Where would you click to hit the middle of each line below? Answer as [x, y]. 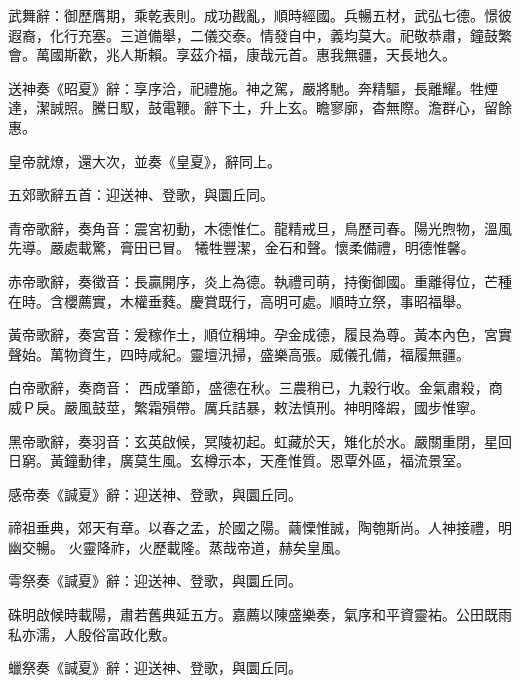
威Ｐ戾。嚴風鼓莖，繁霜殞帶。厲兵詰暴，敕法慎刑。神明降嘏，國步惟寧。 [246, 406]
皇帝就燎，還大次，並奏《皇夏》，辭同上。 [144, 160]
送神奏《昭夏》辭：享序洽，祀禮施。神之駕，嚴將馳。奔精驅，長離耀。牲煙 [253, 87]
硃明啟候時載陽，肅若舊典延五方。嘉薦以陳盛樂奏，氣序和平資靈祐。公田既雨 [260, 614]
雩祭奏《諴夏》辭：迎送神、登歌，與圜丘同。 [155, 580]
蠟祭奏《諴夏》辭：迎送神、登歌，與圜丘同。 [155, 667]
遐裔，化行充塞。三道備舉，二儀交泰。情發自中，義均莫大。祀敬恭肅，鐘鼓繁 [260, 34]
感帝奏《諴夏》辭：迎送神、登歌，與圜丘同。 [155, 493]
